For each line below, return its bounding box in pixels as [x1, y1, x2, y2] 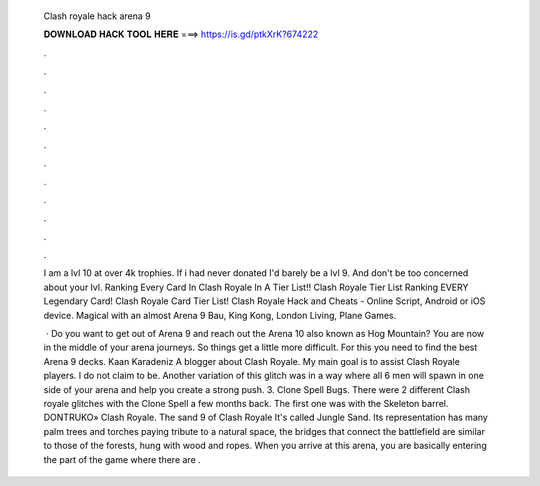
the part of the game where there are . [43, 453, 202, 465]
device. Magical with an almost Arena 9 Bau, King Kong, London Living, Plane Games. [43, 309, 397, 321]
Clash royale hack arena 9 [43, 10, 151, 22]
